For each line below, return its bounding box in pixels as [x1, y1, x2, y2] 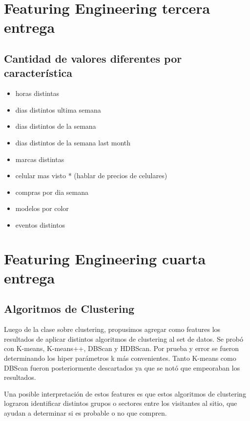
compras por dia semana [15, 187, 88, 197]
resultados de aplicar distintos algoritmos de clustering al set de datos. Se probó [4, 333, 244, 344]
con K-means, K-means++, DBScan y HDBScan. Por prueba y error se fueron [4, 343, 239, 353]
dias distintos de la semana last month [15, 137, 131, 147]
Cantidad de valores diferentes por [4, 50, 182, 66]
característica [4, 65, 73, 80]
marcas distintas [15, 154, 64, 164]
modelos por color [15, 203, 69, 213]
